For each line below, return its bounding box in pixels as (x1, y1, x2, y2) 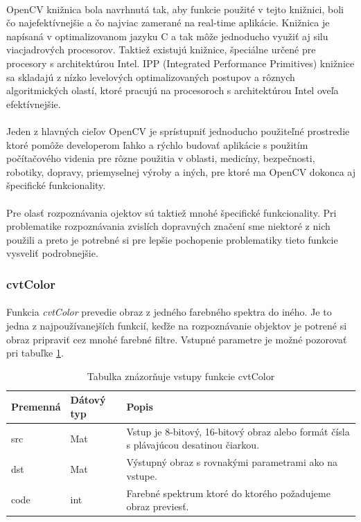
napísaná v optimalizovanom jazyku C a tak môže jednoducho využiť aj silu (6, 28, 328, 43)
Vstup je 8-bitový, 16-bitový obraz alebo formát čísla (126, 424, 350, 438)
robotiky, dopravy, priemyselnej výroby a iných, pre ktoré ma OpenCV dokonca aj (6, 164, 355, 179)
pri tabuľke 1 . (6, 345, 64, 360)
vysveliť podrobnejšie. (6, 246, 98, 260)
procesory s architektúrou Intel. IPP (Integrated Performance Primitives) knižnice (6, 55, 355, 70)
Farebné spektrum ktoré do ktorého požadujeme (126, 485, 331, 500)
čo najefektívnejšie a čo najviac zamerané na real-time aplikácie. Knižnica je (6, 15, 330, 30)
